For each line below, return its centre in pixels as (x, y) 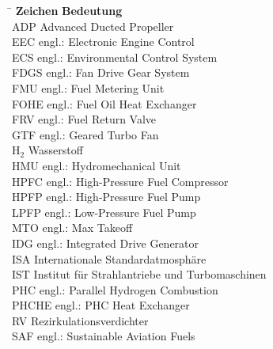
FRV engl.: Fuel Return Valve (84, 119)
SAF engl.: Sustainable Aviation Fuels (104, 336)
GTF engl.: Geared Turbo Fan (85, 134)
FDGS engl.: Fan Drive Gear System (101, 72)
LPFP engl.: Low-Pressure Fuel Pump (104, 212)
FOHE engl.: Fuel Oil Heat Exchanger (104, 103)
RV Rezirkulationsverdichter (80, 320)
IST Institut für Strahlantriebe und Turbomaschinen (139, 274)
